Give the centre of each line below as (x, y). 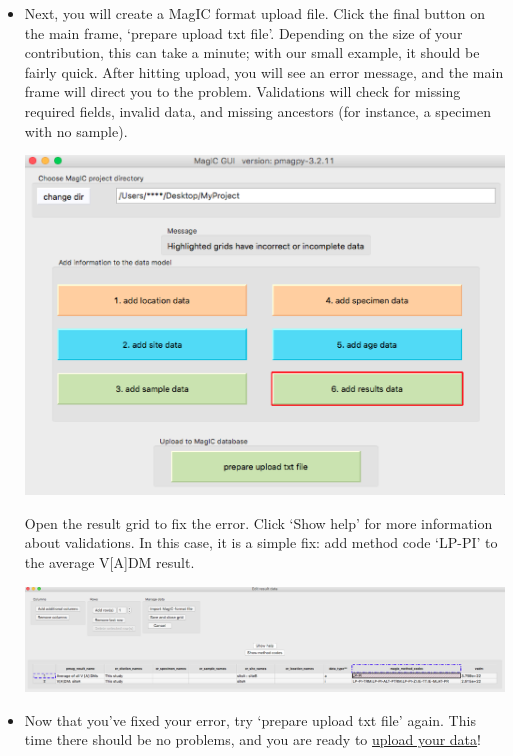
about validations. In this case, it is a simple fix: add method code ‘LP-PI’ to (261, 542)
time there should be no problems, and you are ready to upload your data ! (252, 739)
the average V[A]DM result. (109, 561)
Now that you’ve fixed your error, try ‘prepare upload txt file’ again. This (250, 719)
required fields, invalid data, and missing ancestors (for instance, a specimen (257, 110)
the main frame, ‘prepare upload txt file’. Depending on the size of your (243, 32)
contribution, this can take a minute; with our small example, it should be (252, 52)
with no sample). (76, 130)
